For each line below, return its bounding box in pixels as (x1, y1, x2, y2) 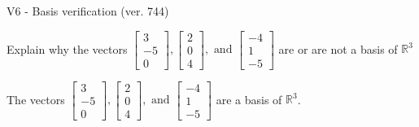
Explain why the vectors (7, 40, 128, 57)
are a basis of (216, 90, 282, 107)
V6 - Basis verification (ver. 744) (7, 2, 169, 19)
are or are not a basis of (278, 40, 398, 57)
